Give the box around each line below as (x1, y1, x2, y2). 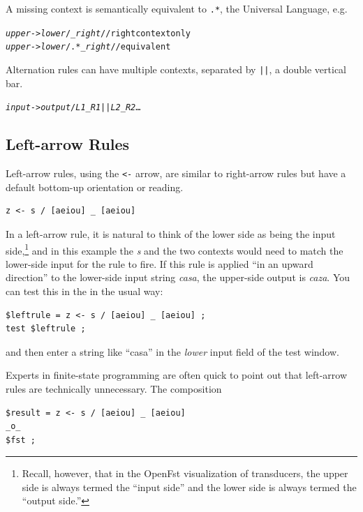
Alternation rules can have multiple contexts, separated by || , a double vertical (6, 61, 347, 76)
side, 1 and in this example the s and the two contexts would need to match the (6, 241, 343, 257)
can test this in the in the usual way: (6, 283, 163, 298)
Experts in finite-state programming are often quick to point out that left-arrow (6, 368, 348, 382)
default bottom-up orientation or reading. (6, 179, 184, 194)
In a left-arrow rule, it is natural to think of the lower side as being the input (6, 226, 336, 241)
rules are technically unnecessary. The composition (6, 381, 222, 396)
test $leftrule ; (6, 324, 86, 334)
